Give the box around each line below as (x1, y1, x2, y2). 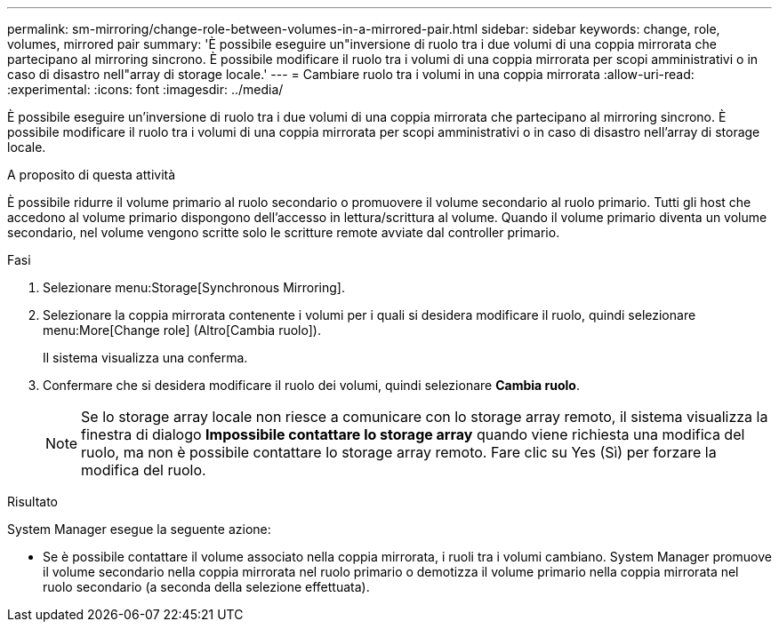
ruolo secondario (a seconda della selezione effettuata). (43, 579, 370, 594)
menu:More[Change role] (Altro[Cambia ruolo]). (43, 322, 321, 338)
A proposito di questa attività (7, 167, 176, 182)
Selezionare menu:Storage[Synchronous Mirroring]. (43, 280, 345, 295)
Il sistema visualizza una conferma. (43, 350, 248, 365)
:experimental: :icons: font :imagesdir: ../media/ (7, 82, 284, 97)
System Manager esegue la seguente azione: (7, 522, 271, 537)
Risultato (7, 494, 59, 509)
